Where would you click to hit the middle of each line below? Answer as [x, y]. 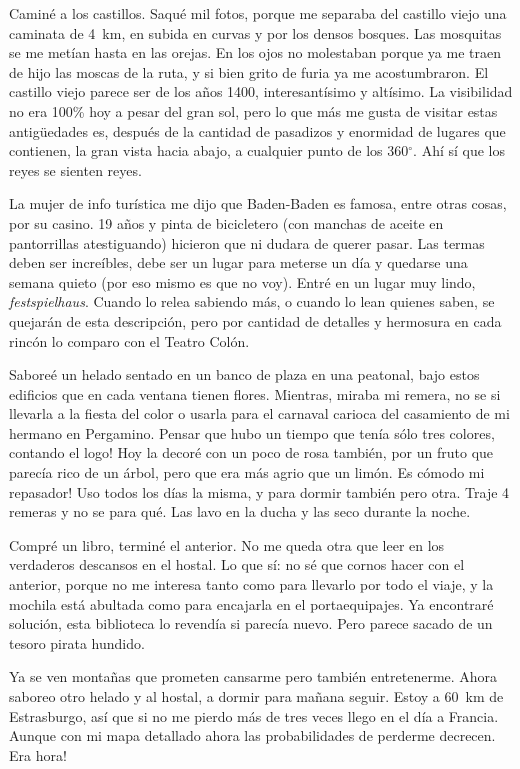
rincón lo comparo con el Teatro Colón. [129, 340]
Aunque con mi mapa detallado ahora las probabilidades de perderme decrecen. [252, 735]
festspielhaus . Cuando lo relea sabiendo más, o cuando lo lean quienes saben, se [252, 301]
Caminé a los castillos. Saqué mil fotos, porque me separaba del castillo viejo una [258, 13]
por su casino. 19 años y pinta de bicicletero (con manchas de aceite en [226, 222]
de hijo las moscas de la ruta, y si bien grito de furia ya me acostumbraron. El [249, 71]
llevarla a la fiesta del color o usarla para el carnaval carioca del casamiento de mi [259, 413]
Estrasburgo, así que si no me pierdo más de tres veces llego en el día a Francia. [254, 715]
